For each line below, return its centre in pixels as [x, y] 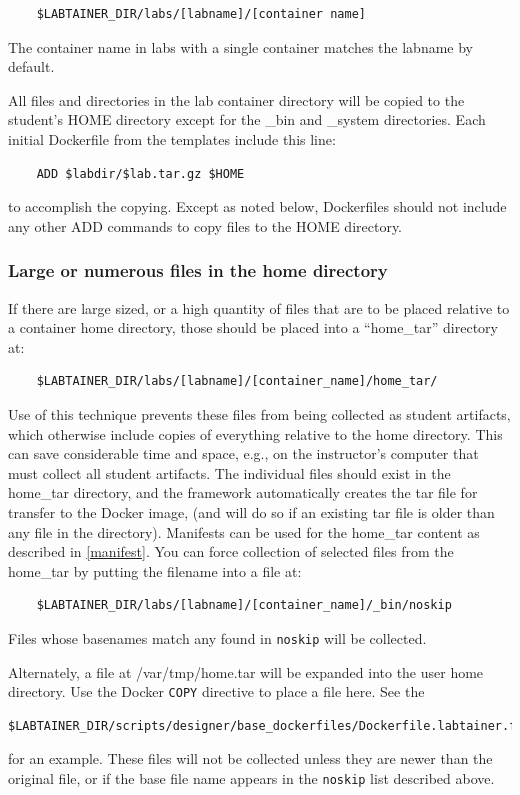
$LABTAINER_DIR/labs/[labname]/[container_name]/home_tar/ [237, 381]
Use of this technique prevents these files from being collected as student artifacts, [259, 413]
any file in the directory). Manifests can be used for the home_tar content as [244, 531]
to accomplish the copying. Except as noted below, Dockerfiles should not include [257, 206]
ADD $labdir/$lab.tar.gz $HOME [140, 173]
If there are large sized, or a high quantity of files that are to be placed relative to [259, 307]
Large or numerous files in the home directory [198, 270]
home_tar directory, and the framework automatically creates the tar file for [243, 492]
